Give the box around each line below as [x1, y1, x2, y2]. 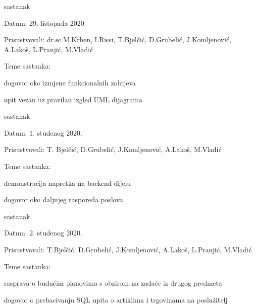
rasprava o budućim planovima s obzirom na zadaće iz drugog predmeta [4, 278, 222, 288]
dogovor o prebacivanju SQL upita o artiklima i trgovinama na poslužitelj [4, 294, 228, 305]
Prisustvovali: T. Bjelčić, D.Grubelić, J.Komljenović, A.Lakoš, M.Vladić [4, 144, 222, 154]
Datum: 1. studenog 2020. [4, 127, 82, 138]
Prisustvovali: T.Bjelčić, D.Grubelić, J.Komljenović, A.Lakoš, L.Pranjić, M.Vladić [4, 244, 252, 254]
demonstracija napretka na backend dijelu [4, 177, 131, 188]
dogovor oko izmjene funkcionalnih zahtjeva [4, 77, 136, 87]
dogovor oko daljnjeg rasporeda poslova [4, 194, 123, 205]
